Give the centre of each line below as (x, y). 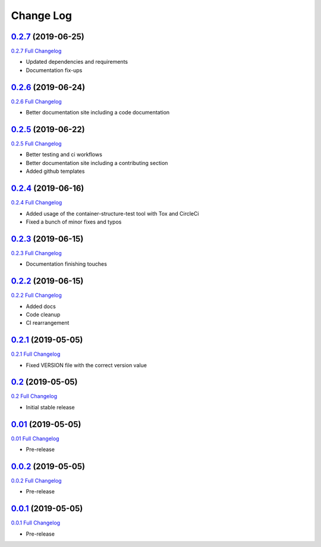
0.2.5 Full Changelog (36, 144)
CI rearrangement (48, 323)
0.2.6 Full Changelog (36, 101)
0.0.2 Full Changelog (36, 481)
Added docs (41, 306)
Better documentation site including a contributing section (97, 163)
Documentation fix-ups (54, 70)
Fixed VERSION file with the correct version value (86, 365)
